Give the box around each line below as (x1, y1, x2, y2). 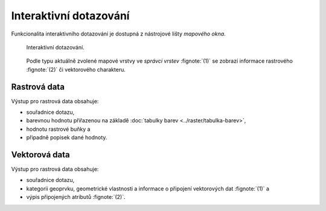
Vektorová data (11, 150, 70, 160)
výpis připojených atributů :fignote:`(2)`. (26, 194, 126, 201)
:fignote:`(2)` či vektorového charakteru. (26, 66, 126, 73)
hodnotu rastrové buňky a (26, 125, 91, 133)
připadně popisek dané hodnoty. (26, 134, 107, 141)
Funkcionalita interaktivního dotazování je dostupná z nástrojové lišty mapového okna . (11, 30, 226, 37)
